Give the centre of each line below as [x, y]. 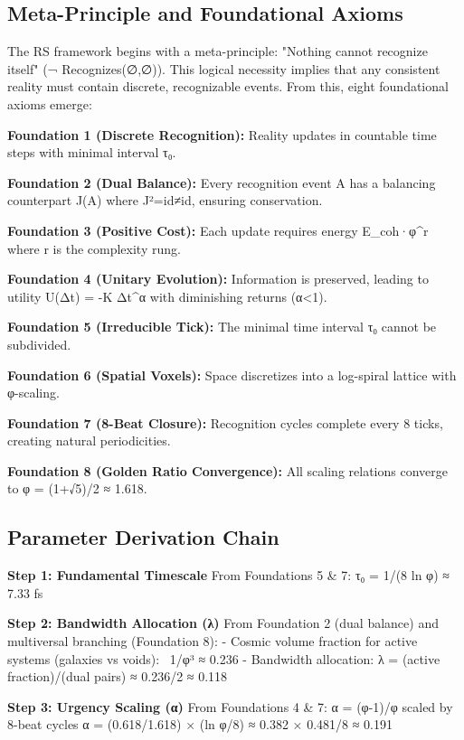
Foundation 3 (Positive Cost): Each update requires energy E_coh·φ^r [218, 230]
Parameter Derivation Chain [143, 537]
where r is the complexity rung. [94, 248]
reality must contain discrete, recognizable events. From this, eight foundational [228, 86]
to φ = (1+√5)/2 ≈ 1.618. [77, 488]
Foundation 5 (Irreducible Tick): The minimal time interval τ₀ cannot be [222, 327]
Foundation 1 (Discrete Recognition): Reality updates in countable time [222, 134]
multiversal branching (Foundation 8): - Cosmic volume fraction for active [213, 641]
